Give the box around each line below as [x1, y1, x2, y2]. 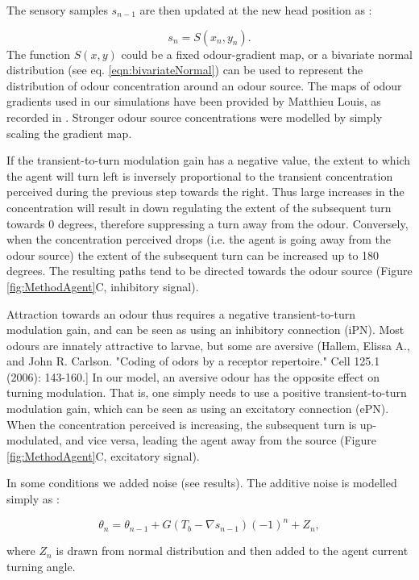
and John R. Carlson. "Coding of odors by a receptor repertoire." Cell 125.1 [6, 353, 380, 369]
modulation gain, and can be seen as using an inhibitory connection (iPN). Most [6, 321, 404, 338]
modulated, [6, 432, 62, 449]
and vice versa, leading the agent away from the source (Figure [65, 432, 376, 449]
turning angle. [6, 557, 76, 574]
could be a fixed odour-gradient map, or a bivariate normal [121, 45, 413, 62]
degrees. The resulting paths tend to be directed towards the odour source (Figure [6, 262, 413, 279]
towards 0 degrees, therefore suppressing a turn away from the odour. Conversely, [6, 215, 409, 232]
